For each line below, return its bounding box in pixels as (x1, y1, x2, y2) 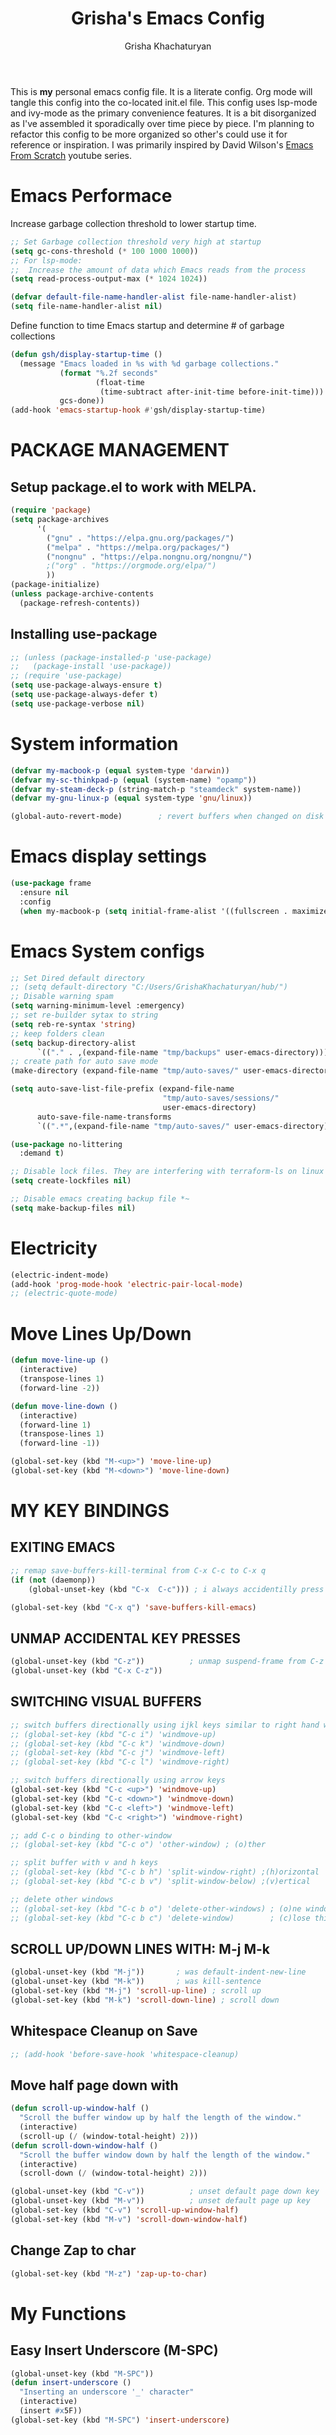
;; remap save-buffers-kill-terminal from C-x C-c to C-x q (10, 1565, 267, 1576)
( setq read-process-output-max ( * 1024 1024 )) (10, 274, 208, 284)
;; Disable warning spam (10, 992, 114, 1002)
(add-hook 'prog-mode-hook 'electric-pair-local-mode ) (10, 1279, 244, 1289)
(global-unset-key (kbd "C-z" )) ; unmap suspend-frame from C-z (10, 1657, 325, 1667)
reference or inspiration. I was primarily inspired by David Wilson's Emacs (10, 138, 314, 151)
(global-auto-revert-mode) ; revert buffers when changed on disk (10, 812, 325, 822)
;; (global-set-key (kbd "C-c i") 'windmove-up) (10, 1729, 217, 1739)
